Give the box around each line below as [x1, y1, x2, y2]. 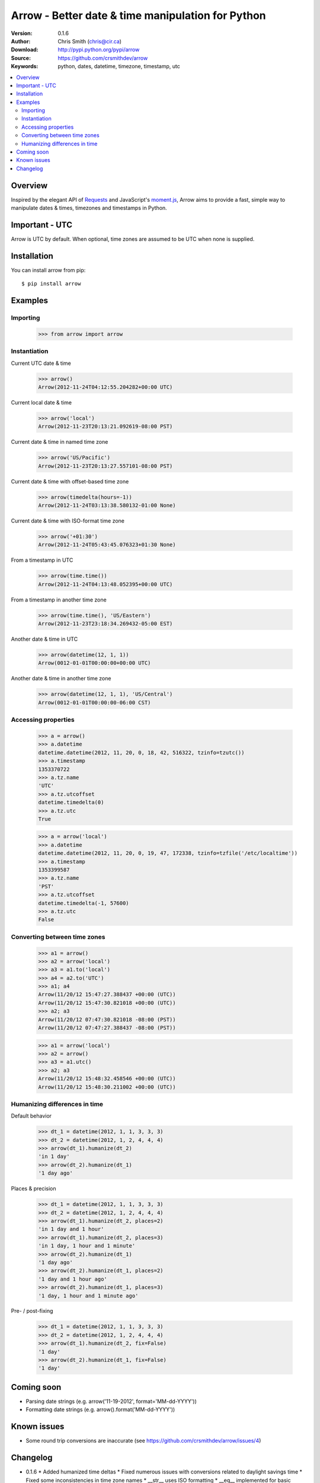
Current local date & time [11, 399, 72, 406]
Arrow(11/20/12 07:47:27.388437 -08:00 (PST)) [38, 1024, 176, 1032]
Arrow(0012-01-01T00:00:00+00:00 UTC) [38, 660, 151, 667]
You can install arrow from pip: [11, 266, 86, 273]
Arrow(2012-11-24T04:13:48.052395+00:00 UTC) [38, 581, 173, 587]
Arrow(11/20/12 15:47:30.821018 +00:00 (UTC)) [38, 1000, 176, 1006]
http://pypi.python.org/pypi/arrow [57, 46, 140, 53]
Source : [11, 54, 31, 62]
